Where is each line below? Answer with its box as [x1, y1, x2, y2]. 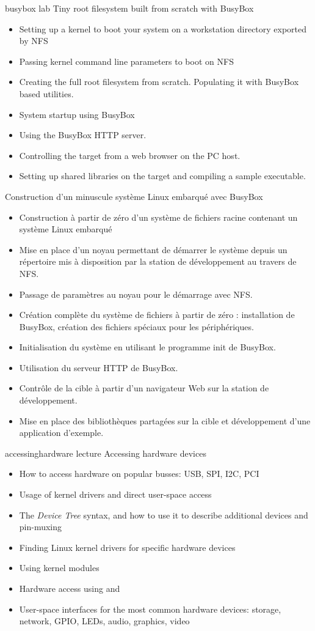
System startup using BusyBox [19, 108, 135, 120]
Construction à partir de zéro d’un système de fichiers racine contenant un [19, 210, 298, 223]
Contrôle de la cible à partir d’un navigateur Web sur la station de [19, 382, 269, 394]
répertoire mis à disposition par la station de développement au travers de [19, 255, 297, 268]
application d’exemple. [19, 426, 104, 439]
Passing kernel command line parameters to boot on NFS [19, 54, 234, 67]
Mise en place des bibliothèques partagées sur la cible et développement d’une [19, 414, 311, 427]
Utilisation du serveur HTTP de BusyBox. [19, 361, 178, 374]
